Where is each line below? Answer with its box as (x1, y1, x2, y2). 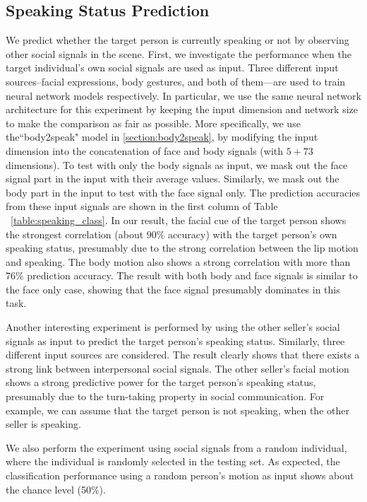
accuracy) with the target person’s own (168, 226, 337, 241)
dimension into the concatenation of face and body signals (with (6, 143, 284, 158)
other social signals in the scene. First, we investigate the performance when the (6, 46, 351, 61)
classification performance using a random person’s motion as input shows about (6, 468, 354, 483)
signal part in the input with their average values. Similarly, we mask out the (6, 171, 339, 186)
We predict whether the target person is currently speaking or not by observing (6, 33, 349, 47)
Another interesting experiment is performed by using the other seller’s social (6, 320, 340, 334)
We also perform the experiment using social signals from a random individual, (6, 440, 347, 455)
